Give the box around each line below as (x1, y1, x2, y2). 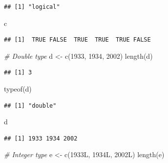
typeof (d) (4, 83, 32, 93)
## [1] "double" (4, 102, 57, 109)
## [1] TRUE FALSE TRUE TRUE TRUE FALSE (4, 36, 151, 44)
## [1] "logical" (4, 3, 60, 10)
